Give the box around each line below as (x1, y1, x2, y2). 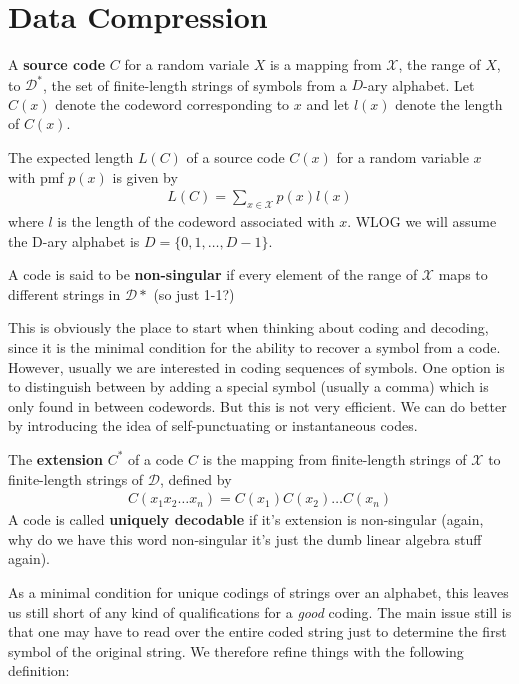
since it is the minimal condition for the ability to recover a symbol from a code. (8, 336, 501, 357)
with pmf (8, 166, 64, 187)
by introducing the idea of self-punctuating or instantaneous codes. (8, 415, 418, 436)
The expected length (8, 147, 134, 167)
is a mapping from (269, 54, 382, 75)
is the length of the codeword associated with (57, 211, 335, 232)
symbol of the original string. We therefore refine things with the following (8, 640, 464, 661)
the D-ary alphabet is (8, 230, 140, 251)
